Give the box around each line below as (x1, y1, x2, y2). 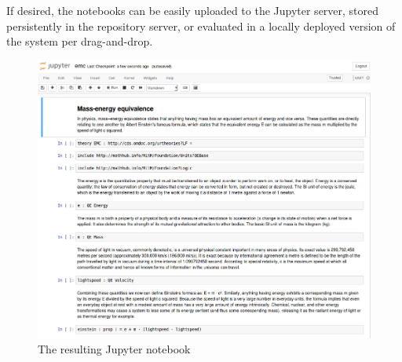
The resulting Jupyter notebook (38, 341, 191, 357)
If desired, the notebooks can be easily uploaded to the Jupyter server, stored (6, 2, 379, 18)
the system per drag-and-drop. (6, 33, 153, 49)
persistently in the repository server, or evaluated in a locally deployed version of (6, 17, 396, 34)
